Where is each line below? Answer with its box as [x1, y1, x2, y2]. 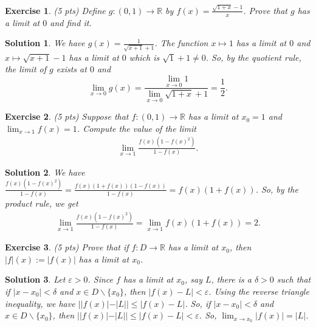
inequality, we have [5, 297, 75, 309]
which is [129, 50, 160, 63]
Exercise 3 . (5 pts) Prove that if [5, 241, 129, 253]
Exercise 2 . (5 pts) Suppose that [5, 110, 129, 123]
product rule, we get [5, 197, 78, 210]
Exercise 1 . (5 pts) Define [5, 4, 106, 16]
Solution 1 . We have [5, 36, 85, 49]
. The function [154, 36, 208, 49]
